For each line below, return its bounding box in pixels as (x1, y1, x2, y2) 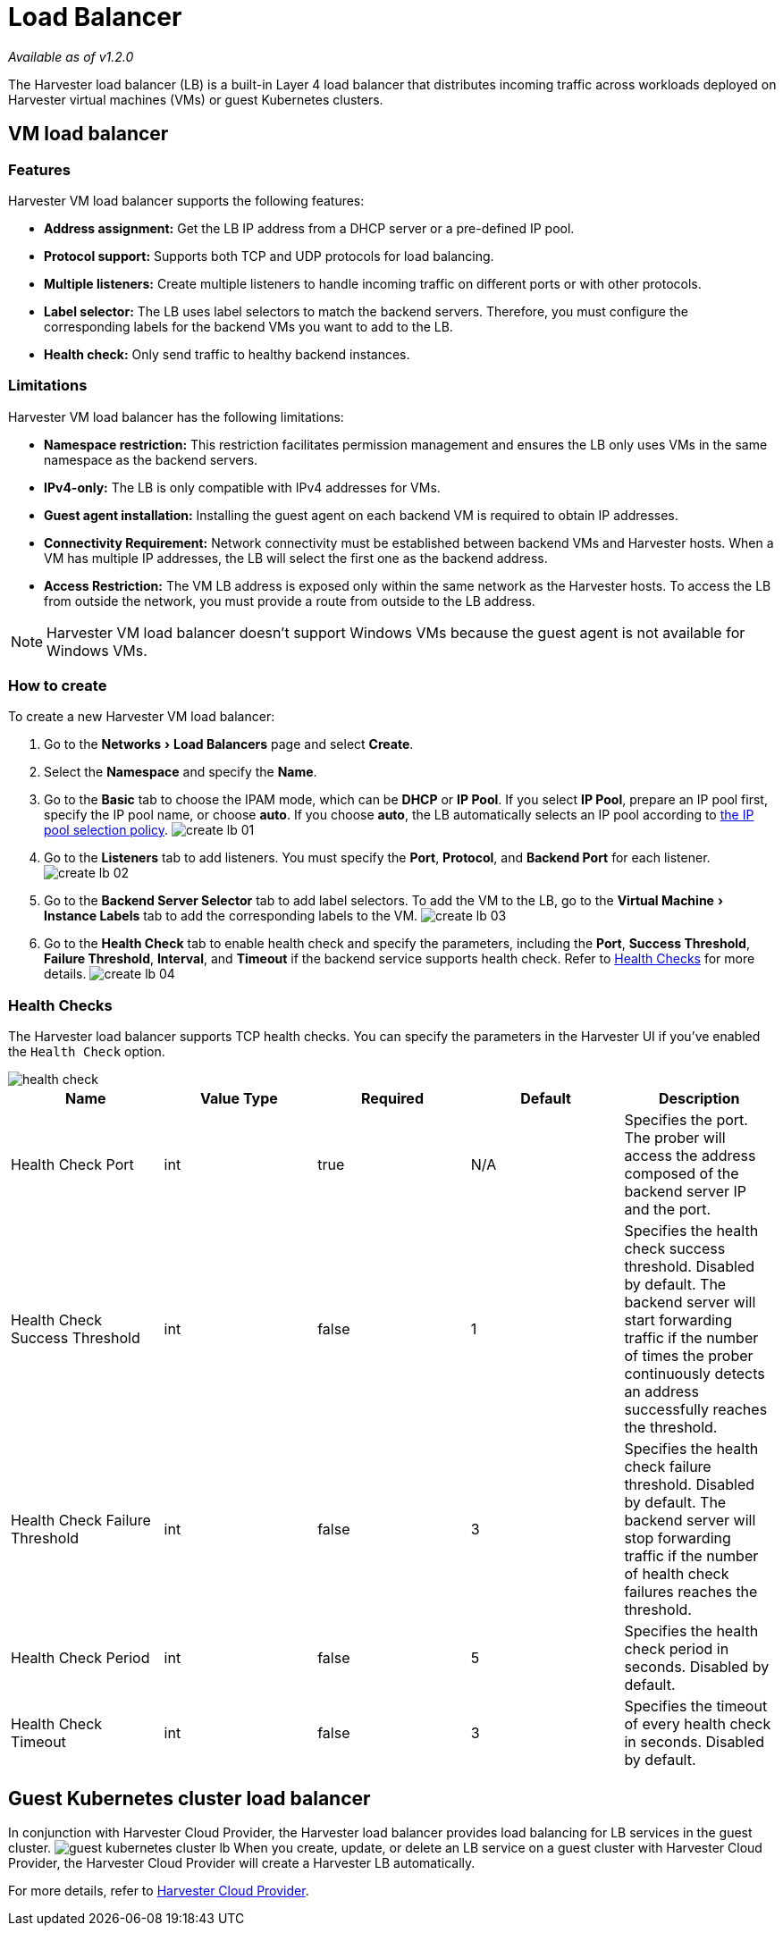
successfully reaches (624, 1400, 768, 1419)
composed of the (624, 1164, 739, 1183)
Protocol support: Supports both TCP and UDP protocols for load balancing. (44, 248, 494, 264)
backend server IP (624, 1182, 747, 1201)
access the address (624, 1147, 756, 1165)
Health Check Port (11, 1156, 134, 1174)
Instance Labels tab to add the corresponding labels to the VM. (44, 908, 418, 924)
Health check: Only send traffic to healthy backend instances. (44, 346, 410, 362)
